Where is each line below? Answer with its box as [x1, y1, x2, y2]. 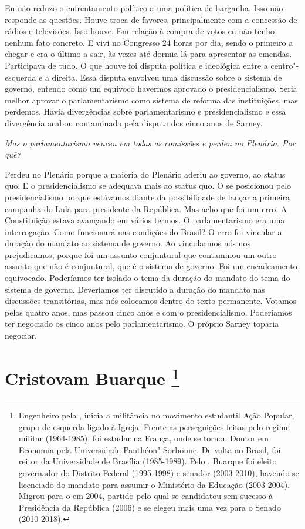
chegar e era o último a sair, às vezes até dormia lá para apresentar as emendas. [5, 48, 292, 60]
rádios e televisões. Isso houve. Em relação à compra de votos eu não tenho [5, 25, 274, 37]
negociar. [5, 329, 37, 341]
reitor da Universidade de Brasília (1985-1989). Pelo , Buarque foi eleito [18, 455, 277, 467]
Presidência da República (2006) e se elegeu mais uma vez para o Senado [18, 501, 281, 513]
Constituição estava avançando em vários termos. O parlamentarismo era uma [5, 214, 285, 226]
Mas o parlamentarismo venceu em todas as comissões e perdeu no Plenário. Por [5, 136, 296, 149]
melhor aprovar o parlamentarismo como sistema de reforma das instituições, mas [5, 93, 298, 106]
